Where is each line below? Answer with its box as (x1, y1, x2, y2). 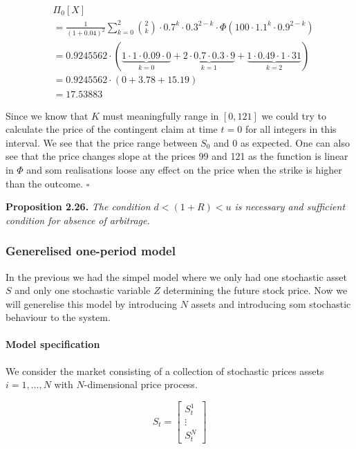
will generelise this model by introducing (6, 296, 177, 311)
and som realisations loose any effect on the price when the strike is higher (26, 162, 342, 176)
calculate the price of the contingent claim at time (6, 122, 218, 136)
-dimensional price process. (84, 377, 198, 392)
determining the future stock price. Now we (163, 283, 348, 297)
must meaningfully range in (102, 108, 219, 122)
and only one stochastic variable (15, 283, 151, 297)
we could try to (261, 108, 326, 122)
